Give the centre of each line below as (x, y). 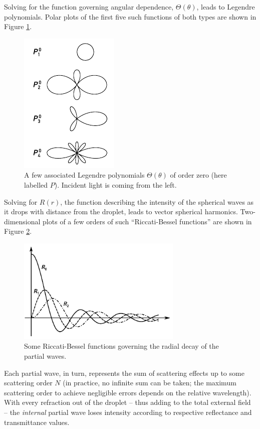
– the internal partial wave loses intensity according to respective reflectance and (128, 412)
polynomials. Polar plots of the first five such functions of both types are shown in (130, 16)
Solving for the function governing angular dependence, (89, 7)
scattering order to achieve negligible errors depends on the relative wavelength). (128, 392)
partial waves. (45, 355)
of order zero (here (198, 175)
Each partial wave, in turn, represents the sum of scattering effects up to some (124, 373)
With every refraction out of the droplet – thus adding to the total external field (127, 402)
